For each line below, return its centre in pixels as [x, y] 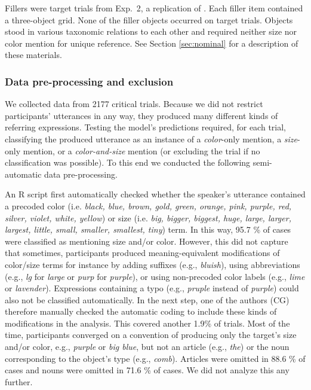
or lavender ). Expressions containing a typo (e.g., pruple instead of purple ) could [152, 288]
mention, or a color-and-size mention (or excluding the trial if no [141, 150]
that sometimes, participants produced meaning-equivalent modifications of [142, 253]
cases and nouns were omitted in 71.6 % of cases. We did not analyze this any [147, 370]
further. [19, 381]
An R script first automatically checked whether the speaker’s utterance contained [155, 194]
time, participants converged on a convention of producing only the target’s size [151, 335]
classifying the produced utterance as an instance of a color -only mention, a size [151, 138]
